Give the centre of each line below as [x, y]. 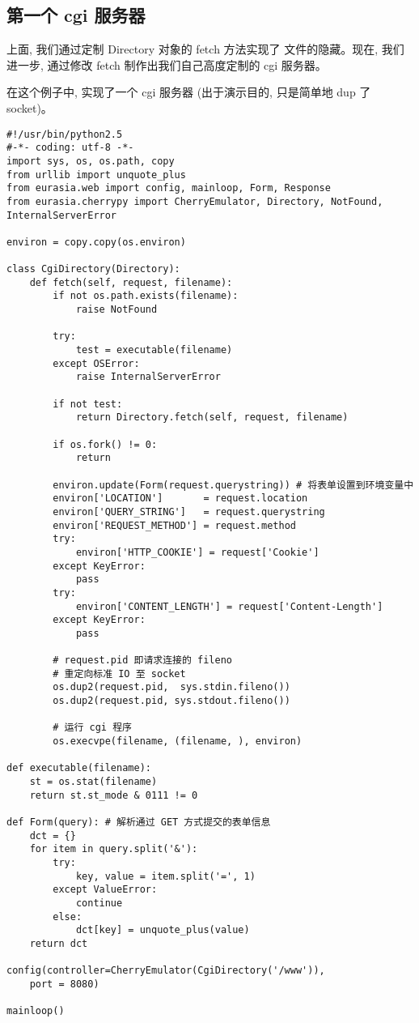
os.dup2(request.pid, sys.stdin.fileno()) [171, 687]
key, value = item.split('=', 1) [165, 876]
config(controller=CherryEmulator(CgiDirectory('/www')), [166, 971]
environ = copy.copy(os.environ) [96, 242]
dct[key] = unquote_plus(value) [163, 930]
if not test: [88, 404]
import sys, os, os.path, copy [91, 161]
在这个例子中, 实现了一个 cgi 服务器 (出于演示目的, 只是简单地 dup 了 [189, 92]
